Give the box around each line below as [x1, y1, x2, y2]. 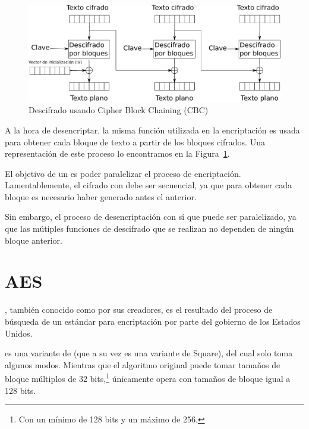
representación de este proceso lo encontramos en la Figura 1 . [5, 147, 230, 160]
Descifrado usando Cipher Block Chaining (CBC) [29, 104, 209, 116]
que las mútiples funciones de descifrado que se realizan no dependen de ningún [5, 222, 294, 235]
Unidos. [5, 327, 33, 339]
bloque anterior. [5, 234, 62, 246]
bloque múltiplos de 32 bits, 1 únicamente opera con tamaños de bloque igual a [5, 371, 291, 384]
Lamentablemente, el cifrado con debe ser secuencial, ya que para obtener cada [5, 179, 292, 191]
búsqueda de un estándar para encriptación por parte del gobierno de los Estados [5, 315, 301, 327]
